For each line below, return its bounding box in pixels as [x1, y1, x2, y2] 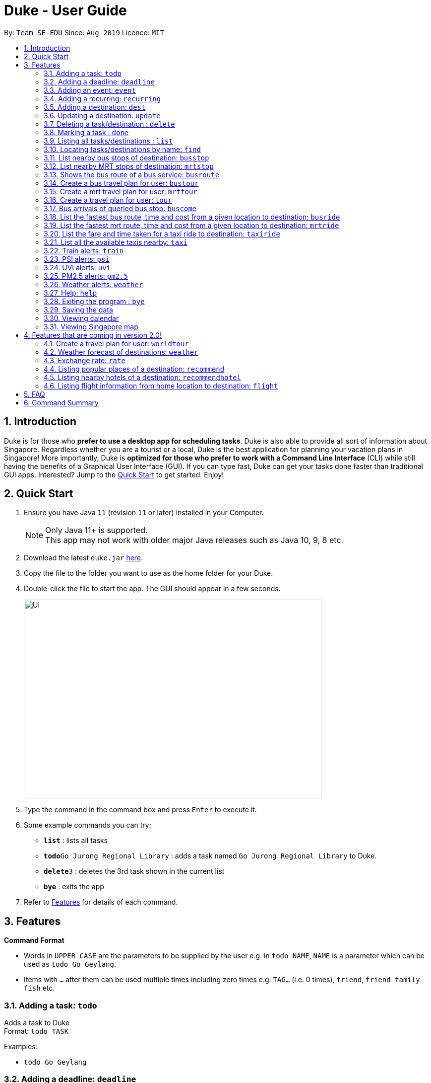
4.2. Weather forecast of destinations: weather [44, 347, 198, 356]
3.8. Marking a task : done [44, 128, 129, 137]
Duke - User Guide [4, 2, 127, 19]
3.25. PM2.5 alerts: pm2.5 [44, 271, 128, 280]
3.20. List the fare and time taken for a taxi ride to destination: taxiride [44, 229, 280, 238]
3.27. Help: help [44, 288, 97, 297]
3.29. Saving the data [44, 305, 113, 314]
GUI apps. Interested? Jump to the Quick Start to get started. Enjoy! [4, 470, 224, 479]
